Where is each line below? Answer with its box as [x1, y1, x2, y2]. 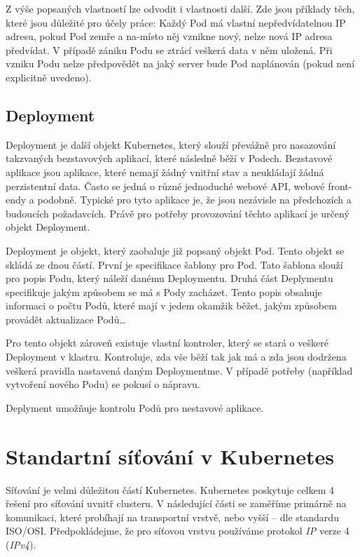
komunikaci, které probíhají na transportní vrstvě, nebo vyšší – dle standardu [6, 509, 339, 524]
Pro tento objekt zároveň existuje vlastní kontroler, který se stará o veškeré [6, 335, 328, 350]
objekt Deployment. [6, 220, 90, 234]
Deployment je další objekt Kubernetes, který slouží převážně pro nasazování [6, 137, 336, 152]
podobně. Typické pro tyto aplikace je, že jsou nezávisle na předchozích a [37, 192, 352, 207]
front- [328, 178, 352, 193]
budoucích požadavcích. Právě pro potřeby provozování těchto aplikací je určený [6, 206, 349, 220]
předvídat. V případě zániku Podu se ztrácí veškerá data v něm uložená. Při [6, 42, 333, 57]
